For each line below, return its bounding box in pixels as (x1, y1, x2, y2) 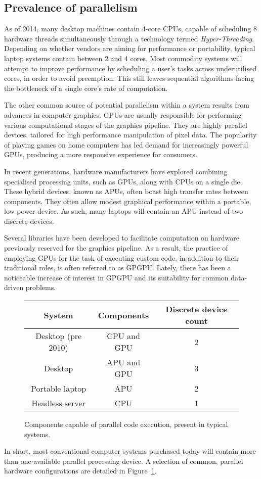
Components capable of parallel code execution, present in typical (24, 419, 228, 429)
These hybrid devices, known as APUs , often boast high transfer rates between (4, 186, 248, 197)
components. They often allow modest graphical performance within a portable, (4, 196, 251, 206)
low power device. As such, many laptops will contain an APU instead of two (4, 206, 243, 216)
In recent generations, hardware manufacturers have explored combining (4, 166, 228, 176)
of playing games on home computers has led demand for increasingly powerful (4, 139, 248, 150)
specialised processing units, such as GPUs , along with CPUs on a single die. (4, 176, 242, 186)
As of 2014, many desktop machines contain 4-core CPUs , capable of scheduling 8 (4, 23, 257, 34)
